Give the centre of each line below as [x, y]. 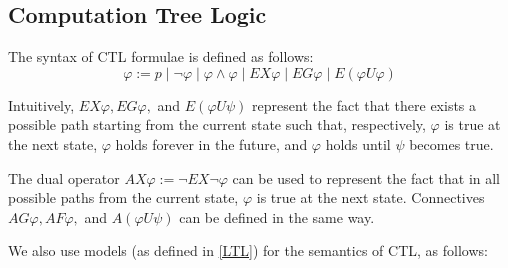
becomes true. [451, 143]
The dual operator [64, 177]
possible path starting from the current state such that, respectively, [217, 124]
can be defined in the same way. [277, 216]
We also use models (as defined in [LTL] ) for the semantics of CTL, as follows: [248, 250]
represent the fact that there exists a [364, 104]
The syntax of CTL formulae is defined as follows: [161, 56]
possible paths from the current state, [123, 197]
